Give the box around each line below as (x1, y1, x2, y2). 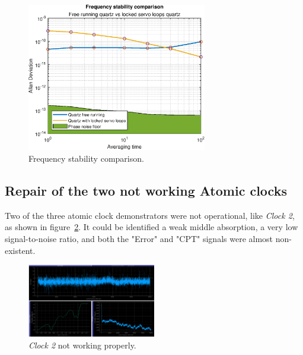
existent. (5, 244, 36, 256)
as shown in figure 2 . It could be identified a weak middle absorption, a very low (5, 221, 298, 233)
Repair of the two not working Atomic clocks (5, 181, 287, 199)
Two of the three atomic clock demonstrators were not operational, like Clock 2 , (5, 209, 295, 221)
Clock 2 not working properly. (28, 338, 136, 351)
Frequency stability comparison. (28, 152, 144, 164)
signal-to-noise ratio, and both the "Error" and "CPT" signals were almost (5, 232, 273, 244)
